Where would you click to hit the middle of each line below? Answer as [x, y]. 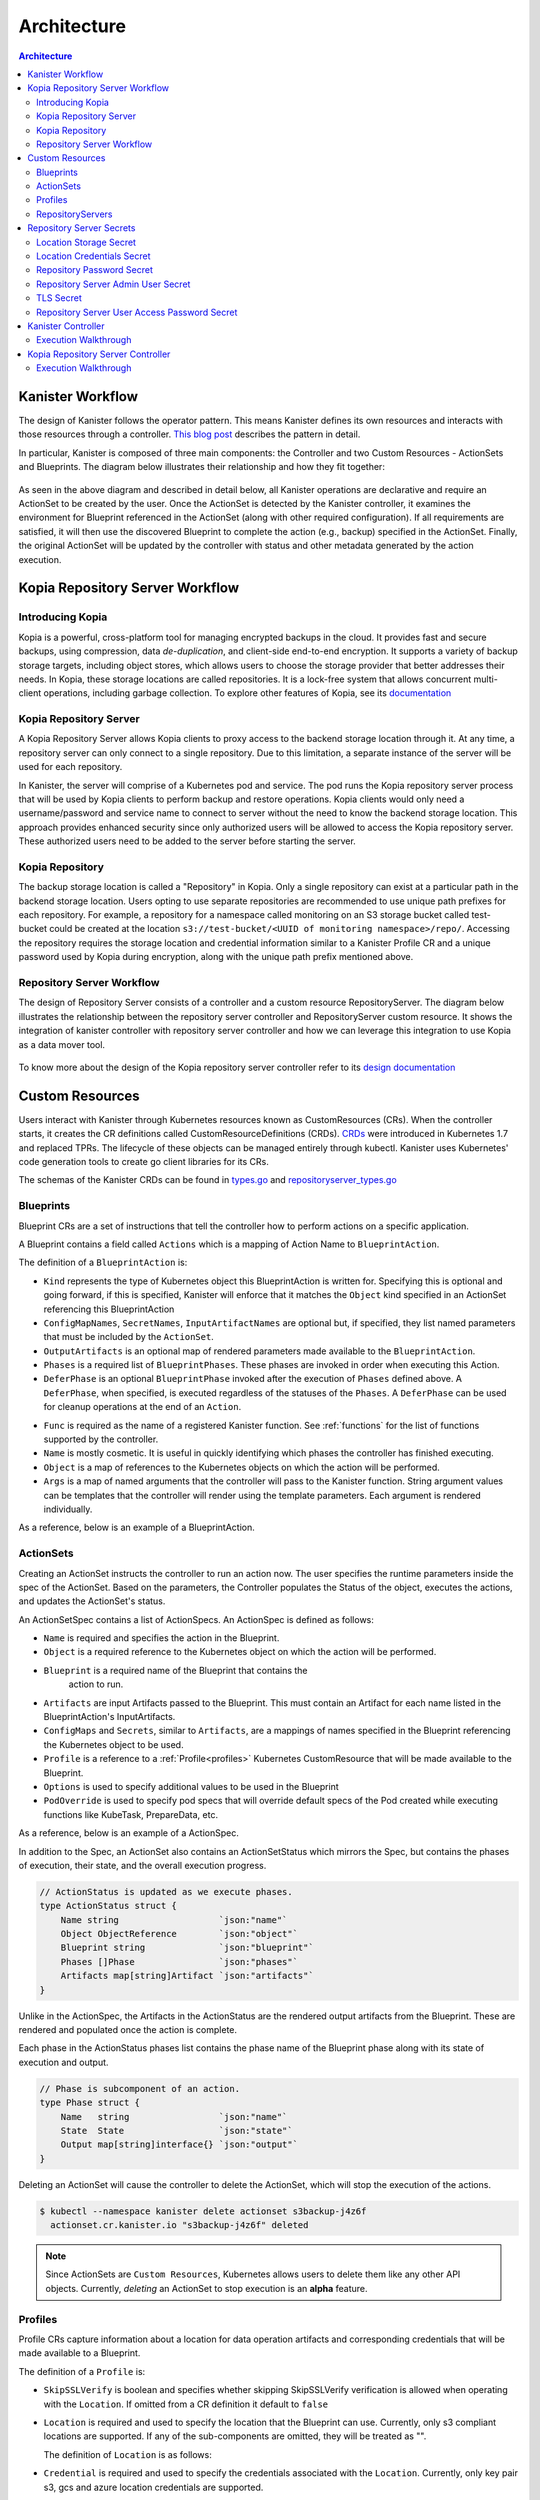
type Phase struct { [89, 2103]
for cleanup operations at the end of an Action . [142, 1407]
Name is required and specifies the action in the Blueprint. [161, 1638]
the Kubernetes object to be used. [113, 1744]
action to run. [96, 1684]
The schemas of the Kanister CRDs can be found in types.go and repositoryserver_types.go [207, 1180]
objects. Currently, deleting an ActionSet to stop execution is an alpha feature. [207, 2288]
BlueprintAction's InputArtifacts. [109, 1717]
